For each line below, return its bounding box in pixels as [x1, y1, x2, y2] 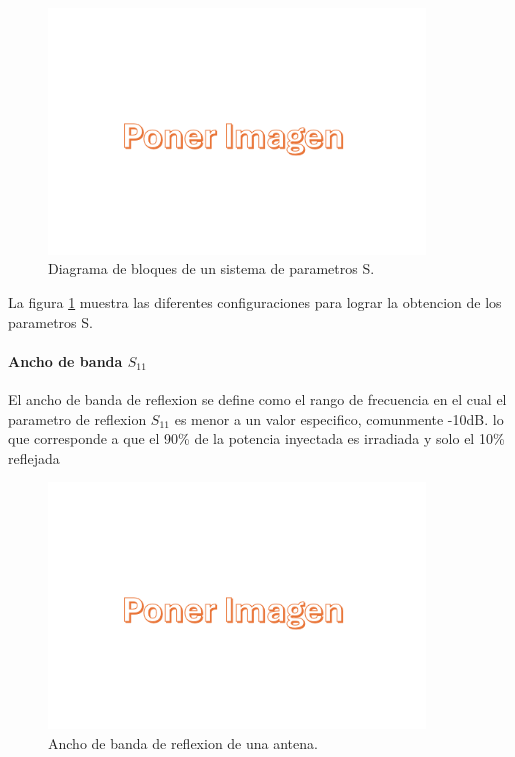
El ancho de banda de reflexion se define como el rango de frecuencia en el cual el [8, 389, 507, 409]
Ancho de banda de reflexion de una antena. [48, 732, 318, 753]
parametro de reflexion [8, 408, 147, 429]
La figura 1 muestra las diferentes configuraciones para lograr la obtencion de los [8, 292, 502, 313]
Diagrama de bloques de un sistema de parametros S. [48, 258, 375, 279]
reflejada [8, 447, 60, 468]
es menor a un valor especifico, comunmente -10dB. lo [174, 408, 504, 429]
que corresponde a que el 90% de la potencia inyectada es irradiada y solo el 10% [8, 428, 505, 449]
